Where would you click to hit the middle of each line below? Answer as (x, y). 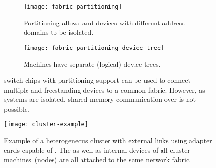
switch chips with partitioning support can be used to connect (97, 80)
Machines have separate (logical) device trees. (92, 63)
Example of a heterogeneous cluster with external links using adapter (108, 140)
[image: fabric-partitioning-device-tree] (94, 48)
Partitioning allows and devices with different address (104, 22)
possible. (17, 108)
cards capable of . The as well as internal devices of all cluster (97, 150)
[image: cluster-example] (46, 125)
